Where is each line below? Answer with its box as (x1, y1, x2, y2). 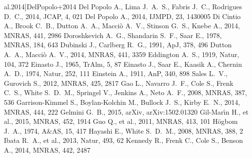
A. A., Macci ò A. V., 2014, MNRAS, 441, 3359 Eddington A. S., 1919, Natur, (4, 49, 239, 59)
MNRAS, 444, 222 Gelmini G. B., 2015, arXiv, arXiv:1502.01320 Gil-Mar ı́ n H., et (4, 106, 249, 117)
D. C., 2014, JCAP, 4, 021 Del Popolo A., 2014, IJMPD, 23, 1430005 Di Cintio (4, 11, 241, 21)
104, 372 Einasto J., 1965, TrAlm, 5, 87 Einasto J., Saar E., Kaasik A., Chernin (4, 59, 242, 69)
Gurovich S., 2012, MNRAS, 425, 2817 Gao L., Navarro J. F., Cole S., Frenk (4, 78, 233, 88)
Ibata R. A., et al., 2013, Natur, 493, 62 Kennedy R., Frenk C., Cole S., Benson (4, 135, 243, 145)
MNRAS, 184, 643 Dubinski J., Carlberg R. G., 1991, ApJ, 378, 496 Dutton (4, 39, 232, 50)
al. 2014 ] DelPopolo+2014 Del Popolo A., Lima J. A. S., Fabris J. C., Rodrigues (4, 1, 242, 11)
